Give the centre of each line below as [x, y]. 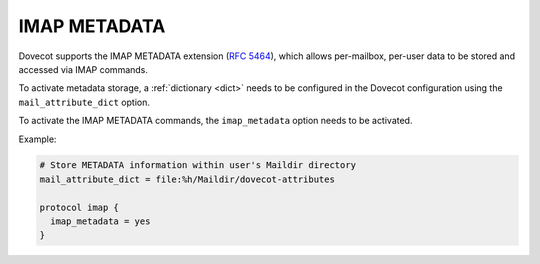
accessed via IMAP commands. [83, 69]
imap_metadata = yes [100, 221]
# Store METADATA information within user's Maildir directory [198, 165]
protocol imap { [79, 207]
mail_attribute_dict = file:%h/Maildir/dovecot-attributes [187, 179]
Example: [37, 139]
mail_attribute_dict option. [84, 102]
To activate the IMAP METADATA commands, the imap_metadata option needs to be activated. [215, 121]
